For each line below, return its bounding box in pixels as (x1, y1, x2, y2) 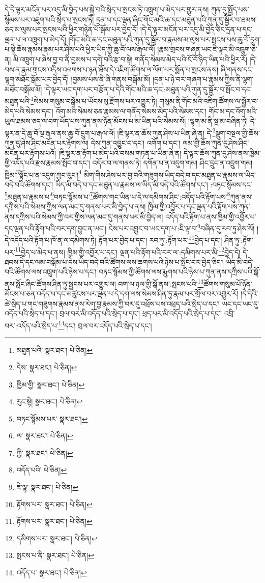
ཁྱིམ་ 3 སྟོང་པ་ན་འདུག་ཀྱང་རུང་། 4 (5, 168, 82, 180)
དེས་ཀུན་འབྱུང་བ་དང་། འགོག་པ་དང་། (91, 137, 181, 148)
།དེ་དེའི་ (241, 288, 258, 299)
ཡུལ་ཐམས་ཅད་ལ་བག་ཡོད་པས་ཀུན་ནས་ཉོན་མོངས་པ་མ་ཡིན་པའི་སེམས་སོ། (5, 116, 186, 126)
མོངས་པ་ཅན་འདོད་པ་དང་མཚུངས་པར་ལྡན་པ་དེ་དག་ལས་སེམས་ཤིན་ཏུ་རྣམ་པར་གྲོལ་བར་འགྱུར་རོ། (5, 288, 239, 299)
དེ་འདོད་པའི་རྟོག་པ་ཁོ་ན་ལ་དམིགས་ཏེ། (5, 235, 96, 245)
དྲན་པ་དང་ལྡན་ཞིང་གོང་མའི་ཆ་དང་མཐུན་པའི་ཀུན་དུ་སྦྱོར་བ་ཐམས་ (96, 14, 257, 24)
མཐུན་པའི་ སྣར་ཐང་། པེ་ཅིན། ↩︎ (16, 345, 93, 355)
